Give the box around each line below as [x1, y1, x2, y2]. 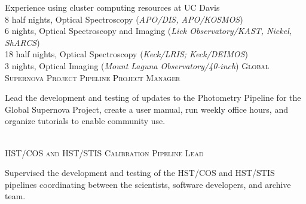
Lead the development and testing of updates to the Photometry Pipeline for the [5, 91, 301, 104]
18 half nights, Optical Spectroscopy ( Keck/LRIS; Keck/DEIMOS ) [5, 48, 248, 60]
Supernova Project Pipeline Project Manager [5, 71, 180, 84]
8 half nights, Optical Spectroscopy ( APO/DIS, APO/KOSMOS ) [5, 13, 243, 25]
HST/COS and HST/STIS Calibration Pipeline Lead [5, 146, 204, 159]
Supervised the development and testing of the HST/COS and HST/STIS [5, 166, 275, 179]
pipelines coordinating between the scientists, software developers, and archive [5, 178, 291, 190]
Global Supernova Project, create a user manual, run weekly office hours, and [5, 103, 288, 115]
